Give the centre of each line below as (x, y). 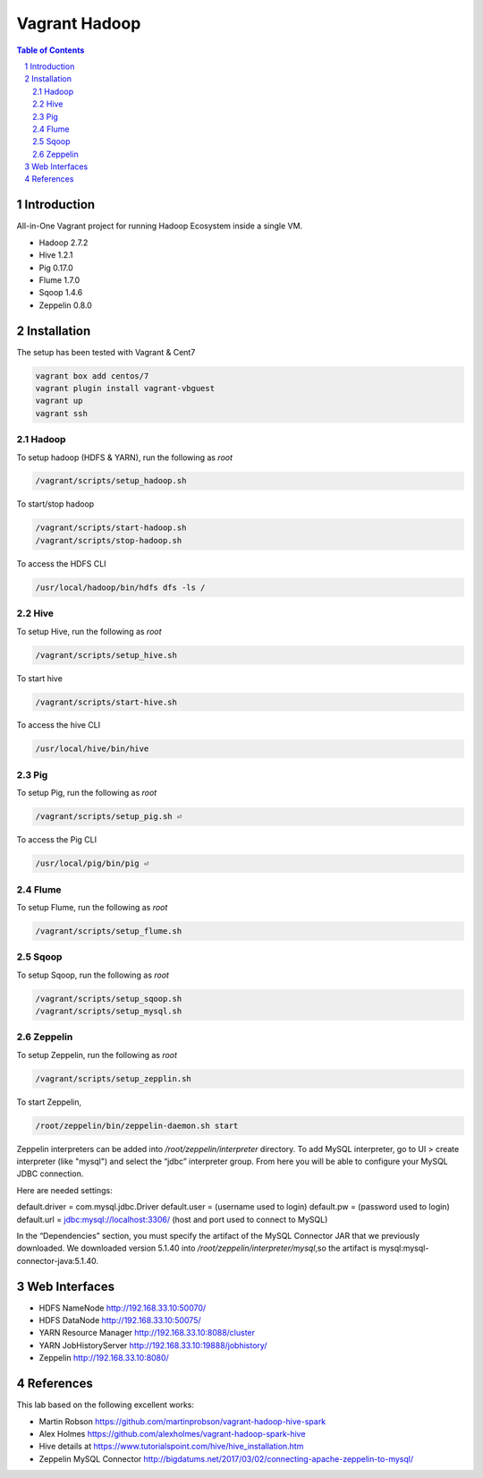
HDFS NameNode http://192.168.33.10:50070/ (123, 1308)
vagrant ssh (62, 413)
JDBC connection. (50, 1174)
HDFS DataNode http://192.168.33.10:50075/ (120, 1320)
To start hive (39, 678)
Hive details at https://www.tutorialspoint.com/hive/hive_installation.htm (171, 1447)
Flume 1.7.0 (59, 280)
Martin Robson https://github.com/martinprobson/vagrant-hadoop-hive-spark (182, 1421)
